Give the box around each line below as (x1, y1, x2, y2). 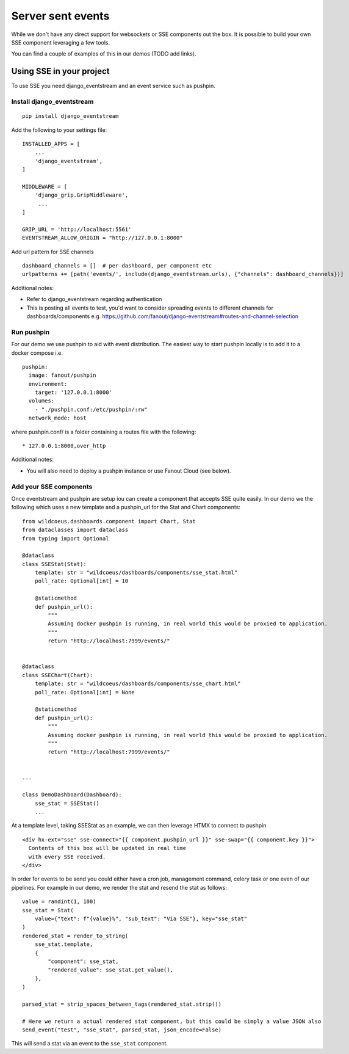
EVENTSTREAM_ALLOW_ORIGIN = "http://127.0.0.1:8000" (22, 234, 183, 241)
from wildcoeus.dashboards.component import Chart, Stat (22, 518, 196, 525)
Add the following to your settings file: (11, 126, 107, 134)
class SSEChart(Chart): (22, 672, 93, 678)
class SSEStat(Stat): (22, 561, 87, 567)
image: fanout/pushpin (28, 372, 96, 379)
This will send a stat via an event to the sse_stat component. (11, 1040, 168, 1047)
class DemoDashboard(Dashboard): (22, 791, 122, 798)
